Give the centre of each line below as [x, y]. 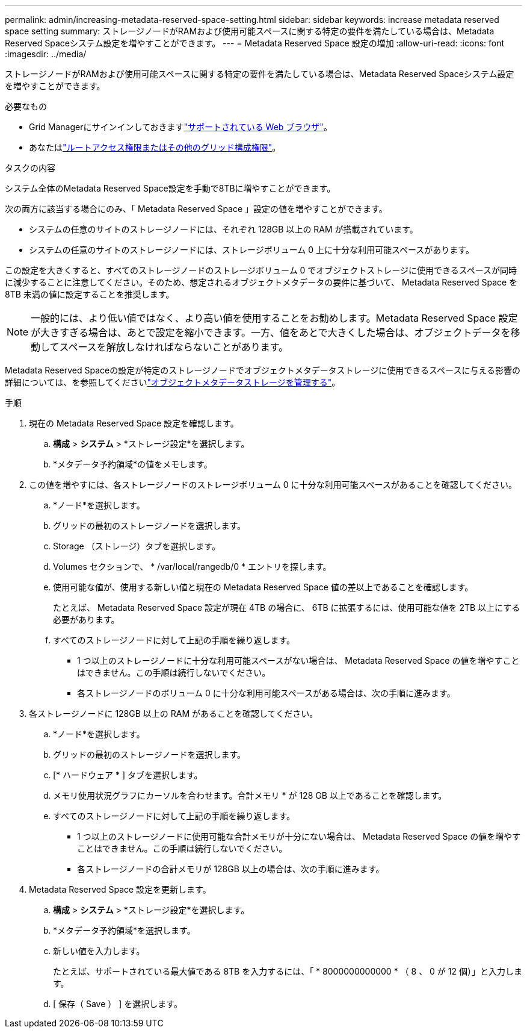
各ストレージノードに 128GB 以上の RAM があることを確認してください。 [174, 713]
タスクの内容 [30, 168]
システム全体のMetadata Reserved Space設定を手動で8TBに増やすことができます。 [170, 188]
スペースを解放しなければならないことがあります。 [174, 347]
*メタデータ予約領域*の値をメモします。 [133, 464]
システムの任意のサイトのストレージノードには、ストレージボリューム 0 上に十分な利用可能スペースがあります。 [251, 250]
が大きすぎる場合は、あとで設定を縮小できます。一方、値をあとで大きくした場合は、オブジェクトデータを [271, 332]
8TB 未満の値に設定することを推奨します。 [90, 294]
